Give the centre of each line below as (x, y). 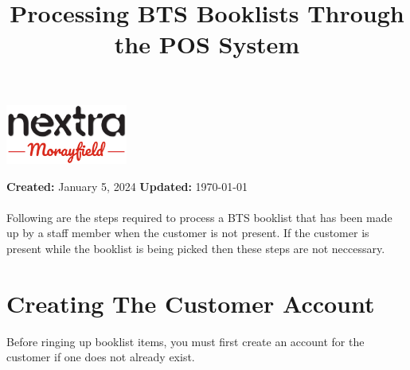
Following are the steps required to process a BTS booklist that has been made (199, 217)
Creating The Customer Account (191, 303)
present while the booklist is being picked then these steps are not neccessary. (196, 248)
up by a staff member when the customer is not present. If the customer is (188, 233)
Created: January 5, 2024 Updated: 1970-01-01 (127, 186)
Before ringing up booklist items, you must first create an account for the (185, 341)
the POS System (207, 44)
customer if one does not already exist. (101, 357)
